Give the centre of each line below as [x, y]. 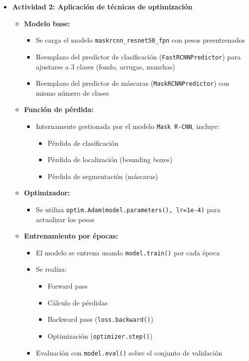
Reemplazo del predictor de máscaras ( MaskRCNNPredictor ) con [132, 83]
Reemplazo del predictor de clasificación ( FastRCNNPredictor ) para [138, 56]
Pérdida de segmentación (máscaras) [103, 176]
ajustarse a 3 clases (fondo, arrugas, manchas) [105, 66]
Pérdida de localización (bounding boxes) [110, 159]
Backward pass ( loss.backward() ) [100, 319]
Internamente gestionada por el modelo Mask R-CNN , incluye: [128, 126]
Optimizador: [47, 193]
